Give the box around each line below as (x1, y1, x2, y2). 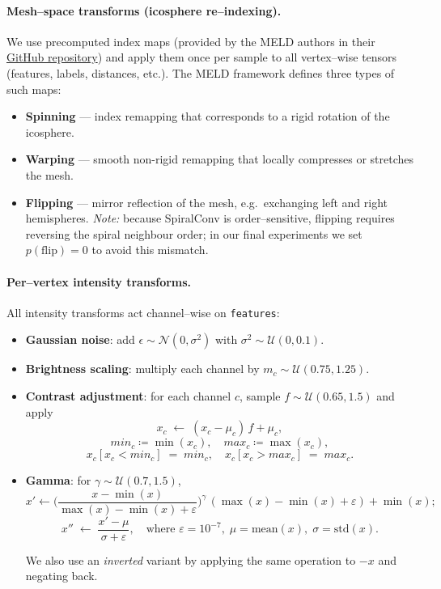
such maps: (6, 80, 61, 97)
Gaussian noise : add (25, 331, 135, 348)
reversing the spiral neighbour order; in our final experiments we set (25, 225, 363, 242)
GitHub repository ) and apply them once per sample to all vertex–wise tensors (6, 49, 397, 66)
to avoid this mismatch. (91, 241, 209, 258)
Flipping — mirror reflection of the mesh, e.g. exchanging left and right (25, 193, 388, 210)
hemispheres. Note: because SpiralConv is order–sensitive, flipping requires (25, 210, 395, 227)
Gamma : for (25, 472, 91, 489)
